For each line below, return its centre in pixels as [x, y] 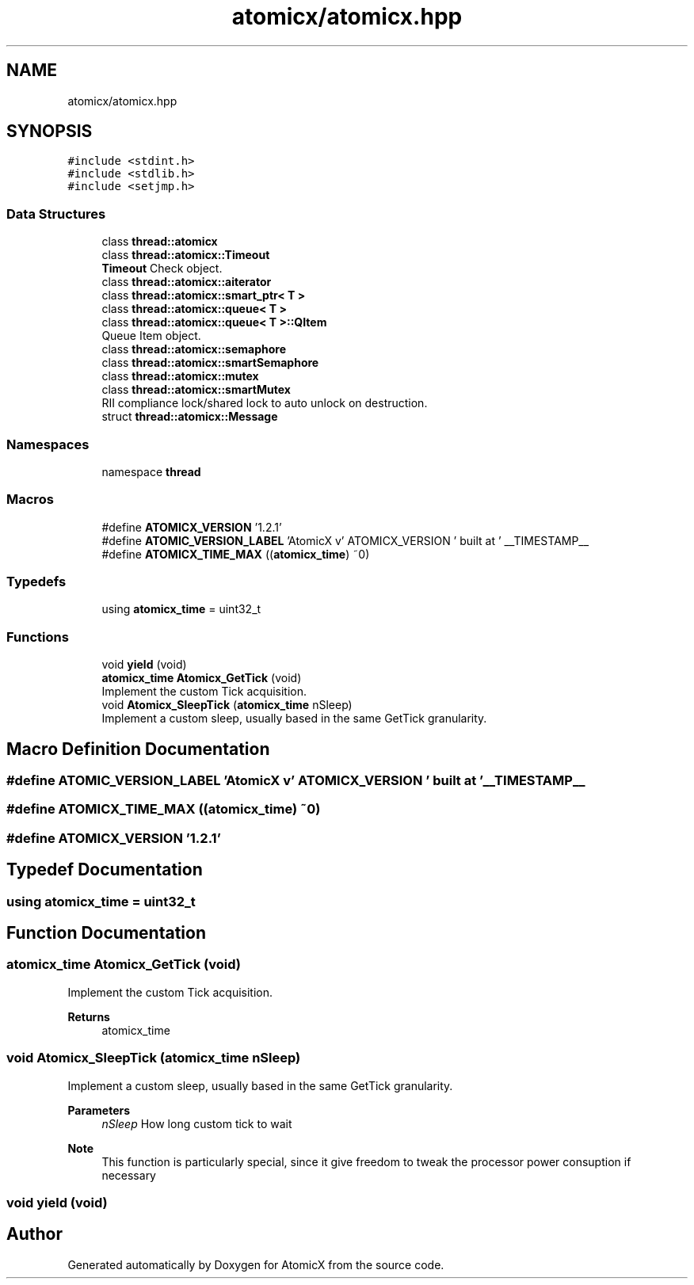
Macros [30, 500]
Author [34, 1234]
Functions [38, 637]
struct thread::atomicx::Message [190, 417]
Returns [89, 1016]
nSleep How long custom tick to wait [197, 1123]
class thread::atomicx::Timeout [186, 255]
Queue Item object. [151, 336]
